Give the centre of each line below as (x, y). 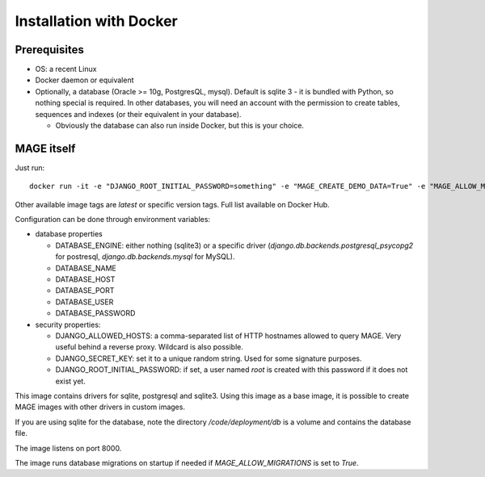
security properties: (68, 324)
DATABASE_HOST (85, 279)
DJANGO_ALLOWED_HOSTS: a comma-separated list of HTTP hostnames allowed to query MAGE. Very (228, 336)
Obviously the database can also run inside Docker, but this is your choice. (180, 126)
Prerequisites (49, 50)
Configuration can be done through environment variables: (112, 220)
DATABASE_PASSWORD (95, 313)
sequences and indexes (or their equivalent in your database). (138, 114)
